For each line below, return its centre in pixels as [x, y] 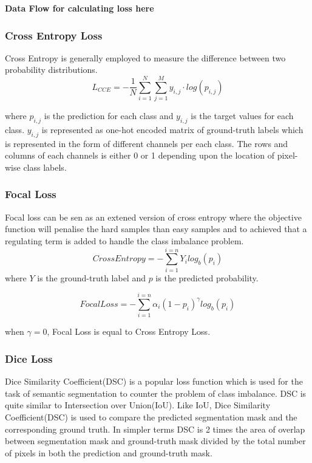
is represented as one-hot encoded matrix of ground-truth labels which [172, 129]
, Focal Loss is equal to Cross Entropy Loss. [129, 331]
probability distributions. [51, 70]
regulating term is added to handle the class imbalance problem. [124, 240]
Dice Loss [29, 358]
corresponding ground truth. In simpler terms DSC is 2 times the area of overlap [155, 429]
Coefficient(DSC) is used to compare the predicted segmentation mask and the [151, 417]
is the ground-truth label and [91, 277]
